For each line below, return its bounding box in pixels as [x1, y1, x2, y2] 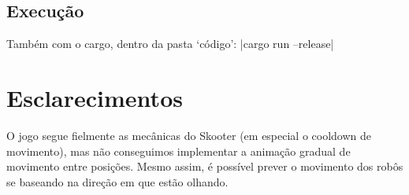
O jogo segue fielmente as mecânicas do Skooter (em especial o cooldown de [6, 127, 372, 143]
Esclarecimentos [6, 81, 183, 113]
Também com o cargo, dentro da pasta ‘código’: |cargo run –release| [6, 35, 334, 52]
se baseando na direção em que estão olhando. [6, 173, 229, 189]
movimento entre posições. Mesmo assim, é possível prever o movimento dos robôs [6, 158, 403, 175]
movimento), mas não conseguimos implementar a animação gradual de [6, 142, 351, 159]
